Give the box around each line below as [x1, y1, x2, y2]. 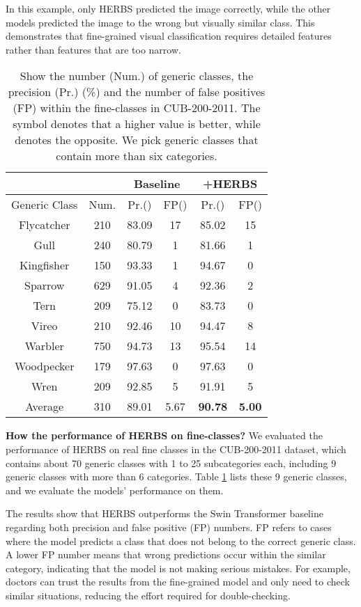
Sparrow [24, 277, 65, 294]
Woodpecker [15, 358, 75, 375]
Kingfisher [20, 257, 70, 274]
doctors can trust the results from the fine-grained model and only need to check [6, 574, 350, 589]
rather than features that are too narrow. [6, 42, 181, 56]
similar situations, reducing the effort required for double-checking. [6, 588, 291, 602]
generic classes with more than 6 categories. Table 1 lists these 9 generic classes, [6, 469, 347, 484]
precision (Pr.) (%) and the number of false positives [8, 84, 266, 100]
